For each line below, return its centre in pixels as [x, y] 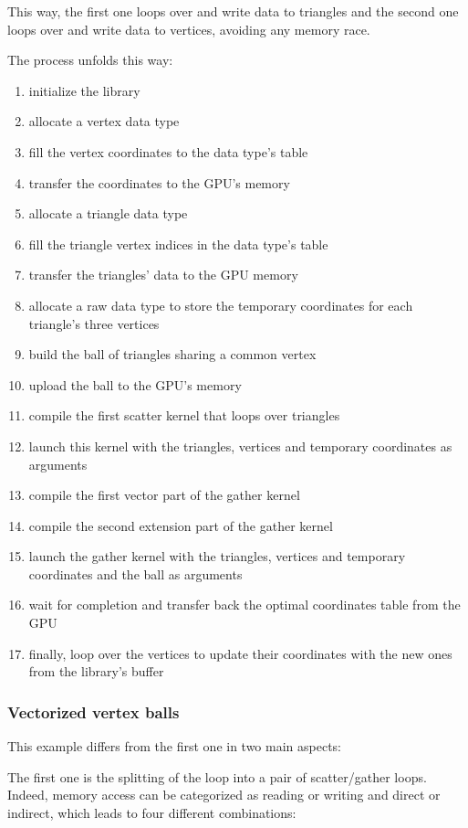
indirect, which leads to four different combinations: [152, 812]
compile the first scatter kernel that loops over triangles [184, 415]
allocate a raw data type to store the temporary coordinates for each [221, 305]
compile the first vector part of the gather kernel [164, 495]
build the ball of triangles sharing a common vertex [172, 354]
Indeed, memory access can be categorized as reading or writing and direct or [224, 795]
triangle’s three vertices [94, 323]
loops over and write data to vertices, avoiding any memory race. [189, 29]
